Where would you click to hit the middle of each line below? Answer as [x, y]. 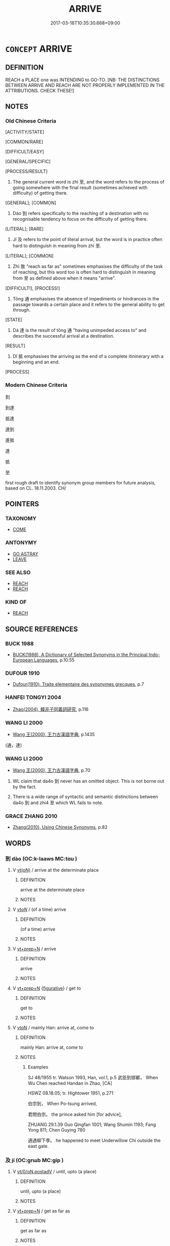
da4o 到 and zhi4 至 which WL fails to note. [58, 803]
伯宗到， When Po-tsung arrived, [62, 1104]
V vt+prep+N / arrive [35, 949]
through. [22, 310]
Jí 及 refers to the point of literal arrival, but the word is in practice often [87, 239]
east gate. [38, 1146]
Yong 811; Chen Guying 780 [57, 1130]
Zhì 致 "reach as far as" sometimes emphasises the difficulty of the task [88, 266]
